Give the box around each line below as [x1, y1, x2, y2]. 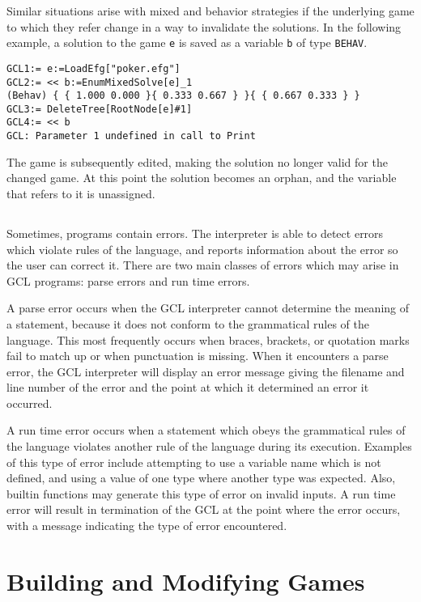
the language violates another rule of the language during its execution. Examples [6, 438, 412, 455]
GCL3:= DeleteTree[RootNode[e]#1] [6, 103, 193, 115]
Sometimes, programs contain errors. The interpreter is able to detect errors [6, 224, 384, 241]
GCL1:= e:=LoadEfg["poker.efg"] [6, 62, 181, 74]
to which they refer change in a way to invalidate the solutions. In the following [6, 18, 402, 35]
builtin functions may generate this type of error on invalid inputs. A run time [6, 485, 396, 502]
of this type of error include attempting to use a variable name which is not [6, 453, 381, 470]
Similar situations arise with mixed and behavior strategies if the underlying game [6, 2, 415, 19]
